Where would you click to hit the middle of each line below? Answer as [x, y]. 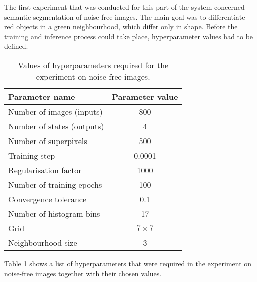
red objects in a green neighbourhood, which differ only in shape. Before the [121, 26]
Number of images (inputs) [55, 111]
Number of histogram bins [54, 213]
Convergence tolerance [47, 199]
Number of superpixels [48, 140]
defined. [16, 46]
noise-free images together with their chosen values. [83, 273]
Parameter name [42, 96]
